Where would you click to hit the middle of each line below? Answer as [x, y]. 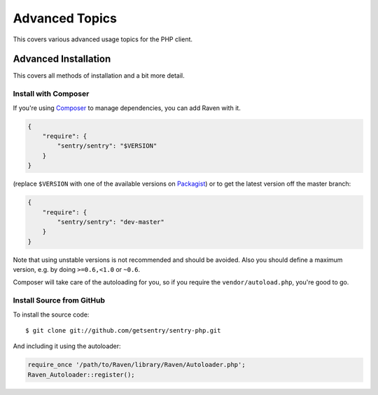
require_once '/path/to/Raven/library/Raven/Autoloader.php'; [136, 365]
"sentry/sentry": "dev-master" [111, 222]
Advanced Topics [65, 18]
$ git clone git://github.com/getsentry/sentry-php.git [123, 330]
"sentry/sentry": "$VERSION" [107, 146]
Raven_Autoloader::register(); [82, 374]
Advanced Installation [62, 59]
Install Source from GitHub [59, 300]
